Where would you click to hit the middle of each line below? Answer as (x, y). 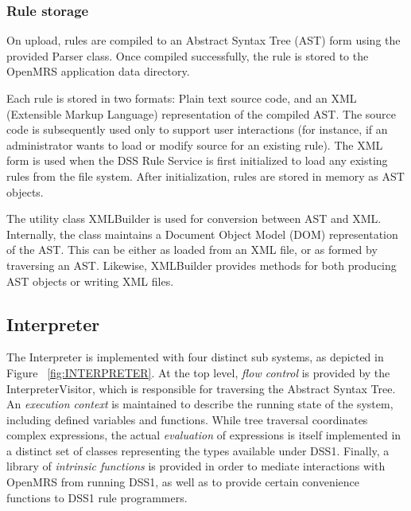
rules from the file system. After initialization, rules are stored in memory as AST (205, 176)
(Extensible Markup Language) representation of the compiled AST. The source (202, 113)
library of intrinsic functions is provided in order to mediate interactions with (196, 466)
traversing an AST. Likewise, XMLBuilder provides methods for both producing (202, 265)
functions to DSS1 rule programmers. (97, 497)
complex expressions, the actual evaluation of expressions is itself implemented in (204, 435)
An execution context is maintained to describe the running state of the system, (200, 404)
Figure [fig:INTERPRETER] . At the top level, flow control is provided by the (198, 372)
